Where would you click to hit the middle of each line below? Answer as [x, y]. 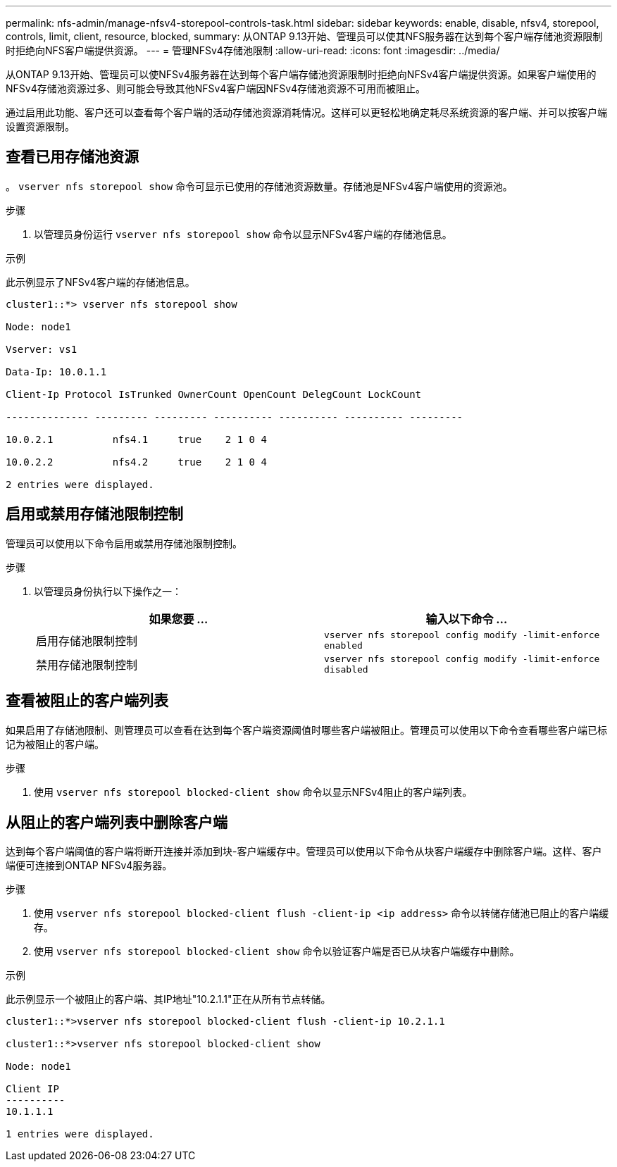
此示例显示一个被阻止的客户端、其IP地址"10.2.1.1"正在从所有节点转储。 [168, 999]
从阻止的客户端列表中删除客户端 [117, 822]
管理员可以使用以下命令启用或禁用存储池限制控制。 [124, 543]
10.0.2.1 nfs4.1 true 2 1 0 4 [136, 439]
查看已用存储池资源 [72, 157]
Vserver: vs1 [42, 349]
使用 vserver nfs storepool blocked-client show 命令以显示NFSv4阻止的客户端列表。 [253, 792]
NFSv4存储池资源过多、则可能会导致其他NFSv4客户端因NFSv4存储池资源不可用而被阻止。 [216, 88]
